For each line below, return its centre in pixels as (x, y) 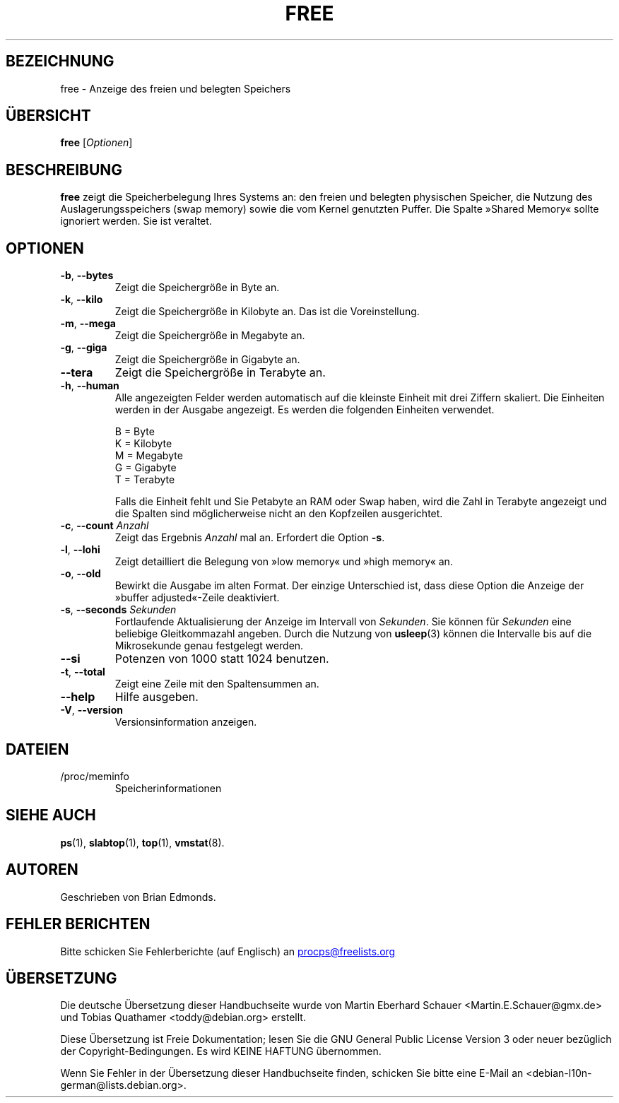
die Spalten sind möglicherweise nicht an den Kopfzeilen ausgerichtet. (279, 514)
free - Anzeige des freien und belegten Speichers (176, 88)
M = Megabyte (149, 456)
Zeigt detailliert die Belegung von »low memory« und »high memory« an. (284, 562)
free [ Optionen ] (96, 143)
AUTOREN (42, 870)
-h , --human (90, 386)
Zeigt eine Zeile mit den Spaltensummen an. (217, 684)
